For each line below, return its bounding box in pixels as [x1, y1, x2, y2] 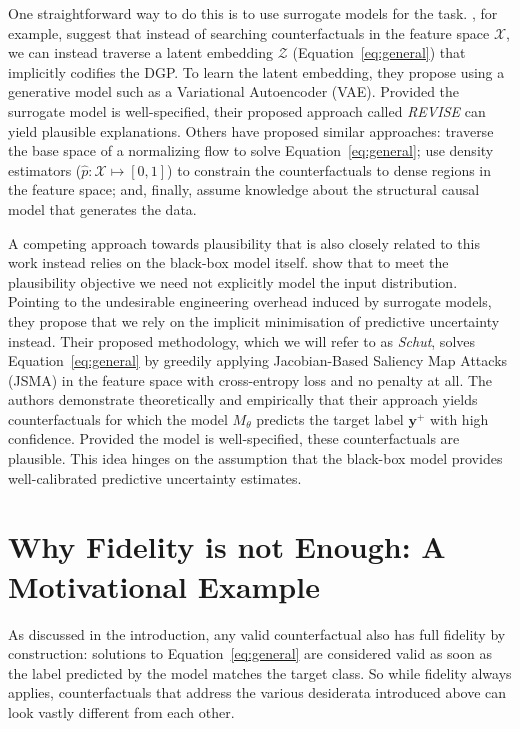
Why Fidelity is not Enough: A [8, 526, 446, 567]
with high [429, 408, 489, 429]
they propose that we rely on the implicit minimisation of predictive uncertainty [8, 310, 500, 331]
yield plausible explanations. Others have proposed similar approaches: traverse [8, 120, 494, 141]
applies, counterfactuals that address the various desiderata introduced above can [8, 682, 507, 703]
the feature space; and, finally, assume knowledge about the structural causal [8, 179, 480, 200]
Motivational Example [8, 565, 320, 606]
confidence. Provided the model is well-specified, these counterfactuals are [8, 428, 460, 449]
